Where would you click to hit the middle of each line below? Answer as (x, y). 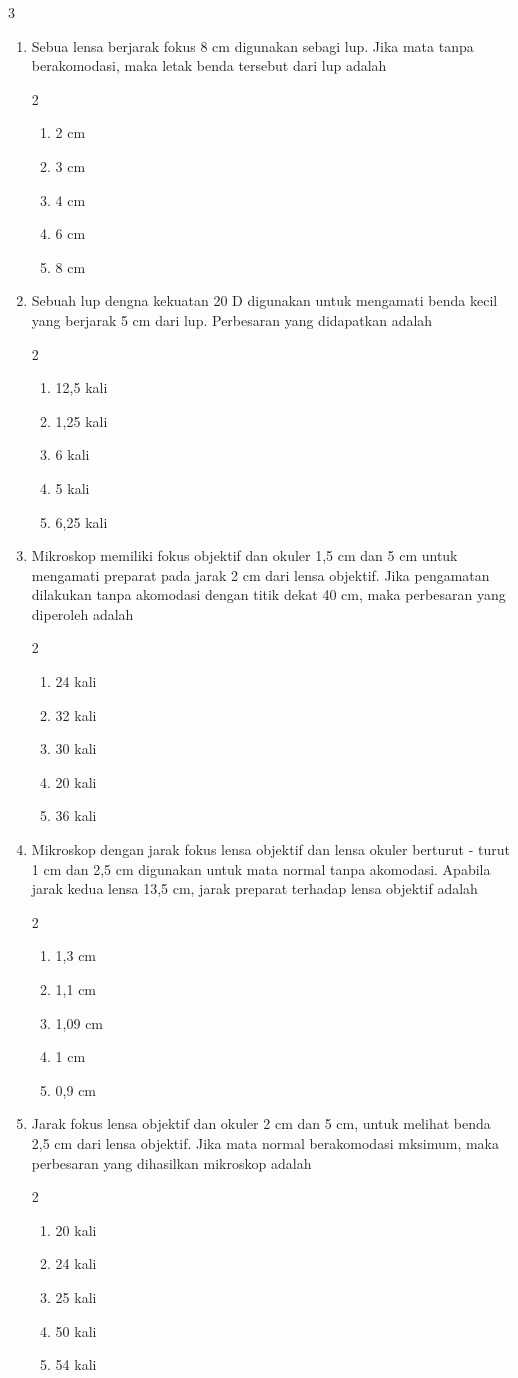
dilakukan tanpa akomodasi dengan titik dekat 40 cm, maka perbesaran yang (268, 594)
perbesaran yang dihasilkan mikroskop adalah (171, 1162)
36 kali (76, 815)
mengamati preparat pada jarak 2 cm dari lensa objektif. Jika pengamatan (260, 574)
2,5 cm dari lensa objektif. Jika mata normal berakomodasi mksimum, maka (265, 1142)
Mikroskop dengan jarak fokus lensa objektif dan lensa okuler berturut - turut (270, 849)
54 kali (76, 1364)
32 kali (76, 714)
